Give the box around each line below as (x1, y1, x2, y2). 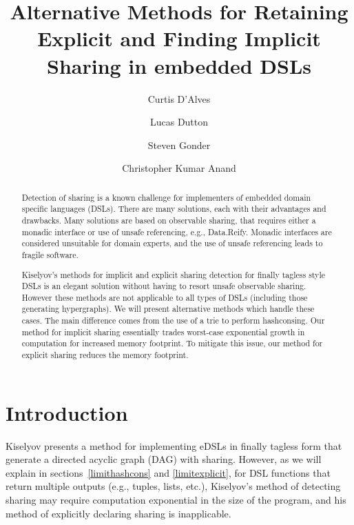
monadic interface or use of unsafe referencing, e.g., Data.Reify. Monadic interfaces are (21, 226, 332, 237)
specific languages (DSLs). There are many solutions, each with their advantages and (21, 203, 326, 215)
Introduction (6, 398, 128, 426)
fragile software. (21, 248, 79, 260)
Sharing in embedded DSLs (47, 51, 311, 79)
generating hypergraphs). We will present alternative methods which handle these (21, 303, 315, 315)
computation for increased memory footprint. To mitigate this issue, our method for (21, 337, 323, 349)
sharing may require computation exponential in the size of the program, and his (6, 493, 346, 507)
